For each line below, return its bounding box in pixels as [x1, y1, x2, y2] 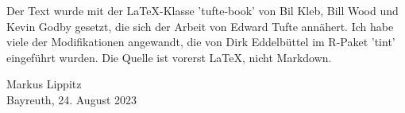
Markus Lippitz [6, 76, 82, 92]
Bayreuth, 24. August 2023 [6, 91, 137, 107]
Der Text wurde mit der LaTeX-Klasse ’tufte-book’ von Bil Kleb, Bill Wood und [6, 2, 399, 18]
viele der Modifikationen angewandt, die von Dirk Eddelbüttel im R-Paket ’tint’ [6, 33, 395, 50]
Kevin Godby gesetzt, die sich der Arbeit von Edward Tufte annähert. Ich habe [6, 18, 394, 34]
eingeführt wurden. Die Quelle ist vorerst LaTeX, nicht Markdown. [6, 49, 332, 65]
